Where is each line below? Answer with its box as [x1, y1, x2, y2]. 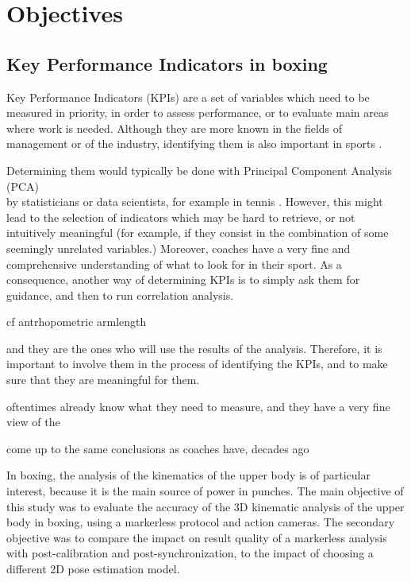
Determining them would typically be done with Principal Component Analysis [6, 161, 392, 178]
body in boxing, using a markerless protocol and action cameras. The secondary [6, 514, 395, 530]
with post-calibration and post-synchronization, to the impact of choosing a [6, 545, 374, 561]
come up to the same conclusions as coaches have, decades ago [6, 440, 309, 456]
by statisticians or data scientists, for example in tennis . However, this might [6, 193, 383, 210]
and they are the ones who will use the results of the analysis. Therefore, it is [6, 339, 382, 356]
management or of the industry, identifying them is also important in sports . [6, 135, 382, 152]
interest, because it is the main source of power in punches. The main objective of [6, 483, 404, 499]
